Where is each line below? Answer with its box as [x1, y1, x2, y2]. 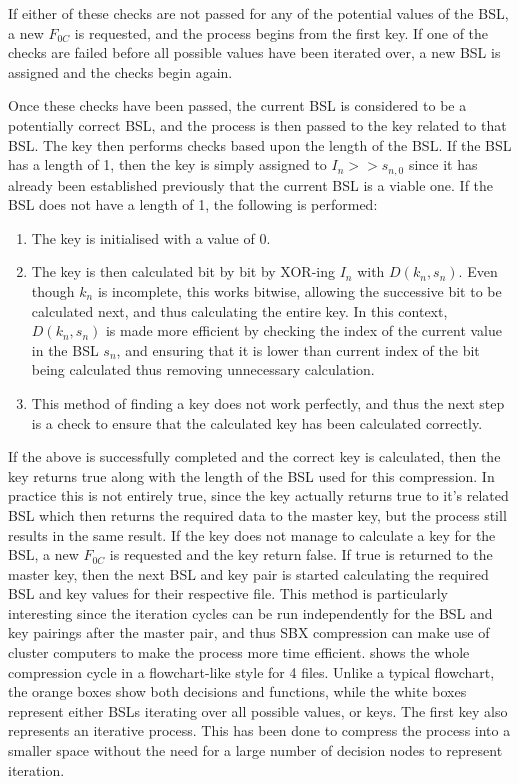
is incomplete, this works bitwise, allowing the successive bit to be [97, 280, 502, 301]
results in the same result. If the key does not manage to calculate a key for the [8, 524, 496, 545]
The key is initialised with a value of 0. [31, 227, 271, 248]
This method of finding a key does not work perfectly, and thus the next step [31, 392, 505, 413]
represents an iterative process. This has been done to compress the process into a [8, 720, 511, 741]
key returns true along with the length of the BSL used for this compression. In [8, 465, 495, 486]
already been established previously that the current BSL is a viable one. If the [8, 174, 494, 195]
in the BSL [31, 339, 99, 360]
